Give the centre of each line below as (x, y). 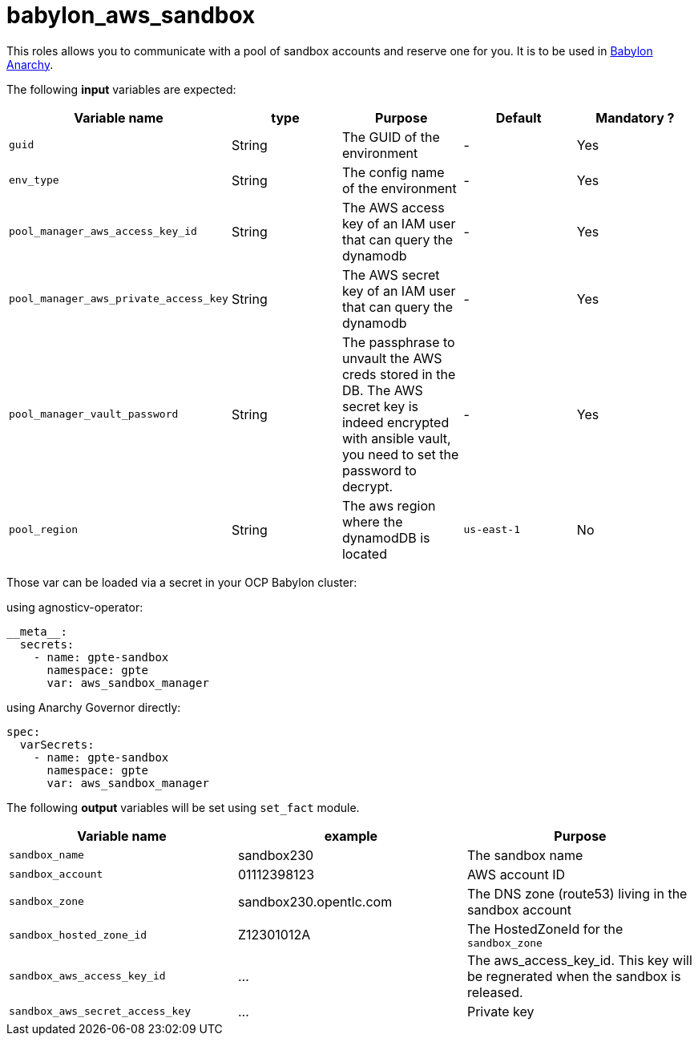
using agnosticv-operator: (75, 607)
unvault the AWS (392, 358)
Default (518, 117)
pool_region (44, 530)
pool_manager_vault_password (94, 414)
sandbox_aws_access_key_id (87, 976)
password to (379, 470)
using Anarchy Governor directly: (94, 707)
